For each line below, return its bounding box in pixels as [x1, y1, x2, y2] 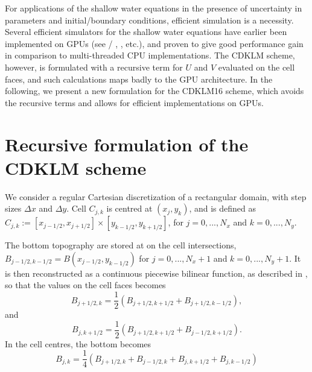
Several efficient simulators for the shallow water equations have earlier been [5, 25, 287, 38]
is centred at [106, 202, 153, 215]
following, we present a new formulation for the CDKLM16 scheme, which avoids [5, 84, 304, 97]
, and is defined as [189, 202, 256, 215]
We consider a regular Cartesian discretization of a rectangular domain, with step [5, 190, 307, 203]
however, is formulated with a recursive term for [5, 60, 183, 73]
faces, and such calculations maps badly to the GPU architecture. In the [5, 72, 273, 85]
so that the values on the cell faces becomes [5, 279, 166, 291]
